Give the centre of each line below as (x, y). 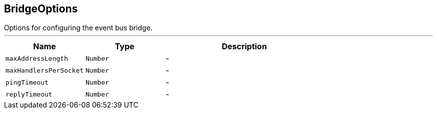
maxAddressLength (37, 58)
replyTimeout (29, 94)
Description (244, 47)
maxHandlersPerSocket (45, 70)
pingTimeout (27, 82)
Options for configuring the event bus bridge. (78, 28)
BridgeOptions (41, 9)
